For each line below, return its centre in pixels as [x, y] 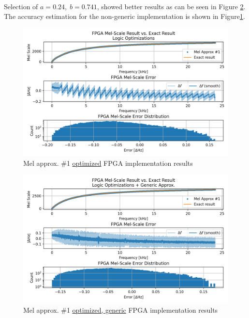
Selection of [21, 6]
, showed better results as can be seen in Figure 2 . [171, 6]
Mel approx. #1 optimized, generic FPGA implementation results [121, 310]
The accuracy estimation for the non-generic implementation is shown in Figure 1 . [124, 16]
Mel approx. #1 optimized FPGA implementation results [108, 163]
